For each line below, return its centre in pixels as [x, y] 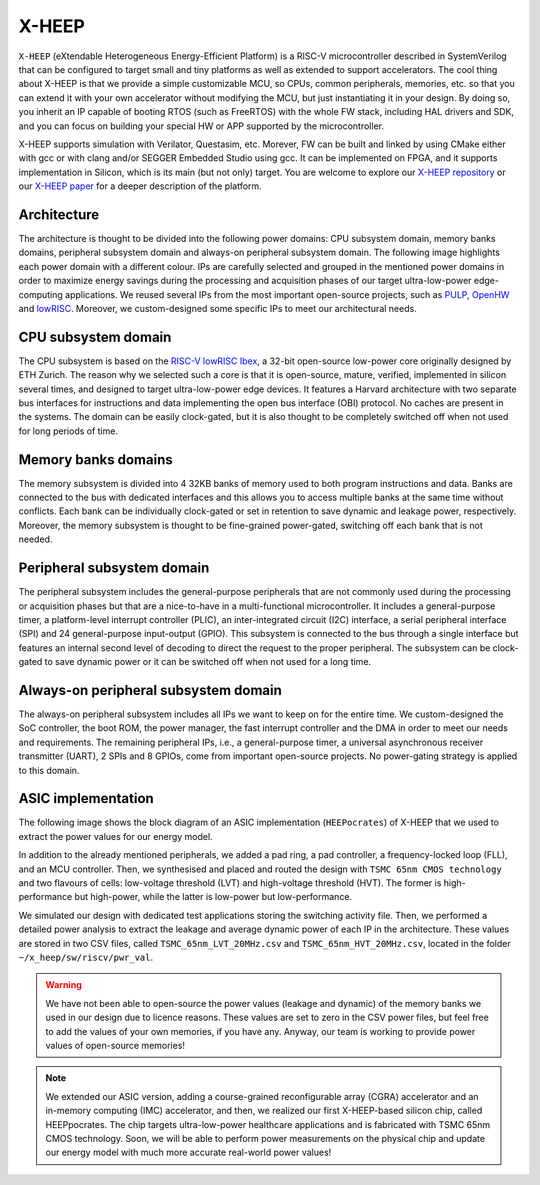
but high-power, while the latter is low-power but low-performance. [213, 897]
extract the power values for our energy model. [116, 836]
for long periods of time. [68, 431]
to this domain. [49, 770]
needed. [35, 539]
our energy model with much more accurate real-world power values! [188, 1152]
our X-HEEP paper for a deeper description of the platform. [140, 186]
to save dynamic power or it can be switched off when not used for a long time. [208, 662]
